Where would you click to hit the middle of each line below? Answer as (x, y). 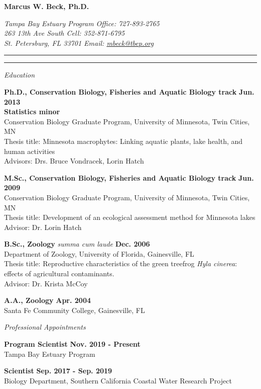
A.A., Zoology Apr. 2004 (47, 300)
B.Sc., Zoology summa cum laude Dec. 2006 (77, 244)
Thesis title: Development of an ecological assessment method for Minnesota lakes (130, 217)
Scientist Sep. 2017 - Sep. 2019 (58, 371)
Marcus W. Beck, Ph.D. (47, 6)
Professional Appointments (45, 327)
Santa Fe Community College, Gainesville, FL (75, 310)
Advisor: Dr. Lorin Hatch (43, 227)
